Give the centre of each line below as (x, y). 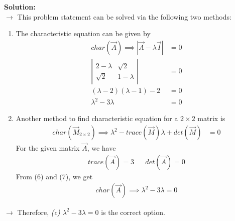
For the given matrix (48, 148)
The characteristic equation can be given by (83, 33)
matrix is (211, 118)
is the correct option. (133, 212)
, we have (101, 148)
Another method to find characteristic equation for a (97, 118)
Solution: (20, 7)
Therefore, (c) (39, 212)
